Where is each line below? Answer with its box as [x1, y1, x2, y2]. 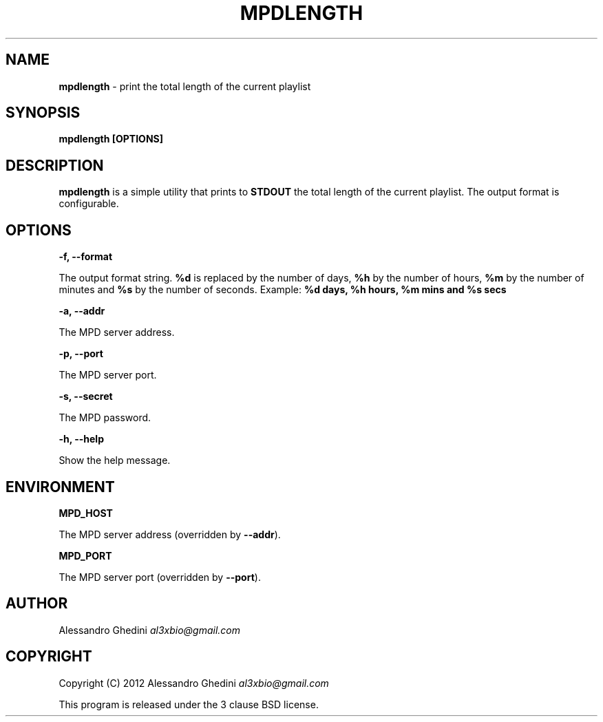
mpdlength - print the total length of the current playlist [59, 80, 311, 92]
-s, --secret [59, 390, 113, 403]
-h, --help [59, 433, 104, 445]
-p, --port [59, 348, 103, 360]
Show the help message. [59, 454, 171, 467]
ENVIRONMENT [6, 478, 115, 496]
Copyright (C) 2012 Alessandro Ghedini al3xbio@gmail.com [59, 677, 329, 689]
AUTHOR [6, 595, 68, 613]
